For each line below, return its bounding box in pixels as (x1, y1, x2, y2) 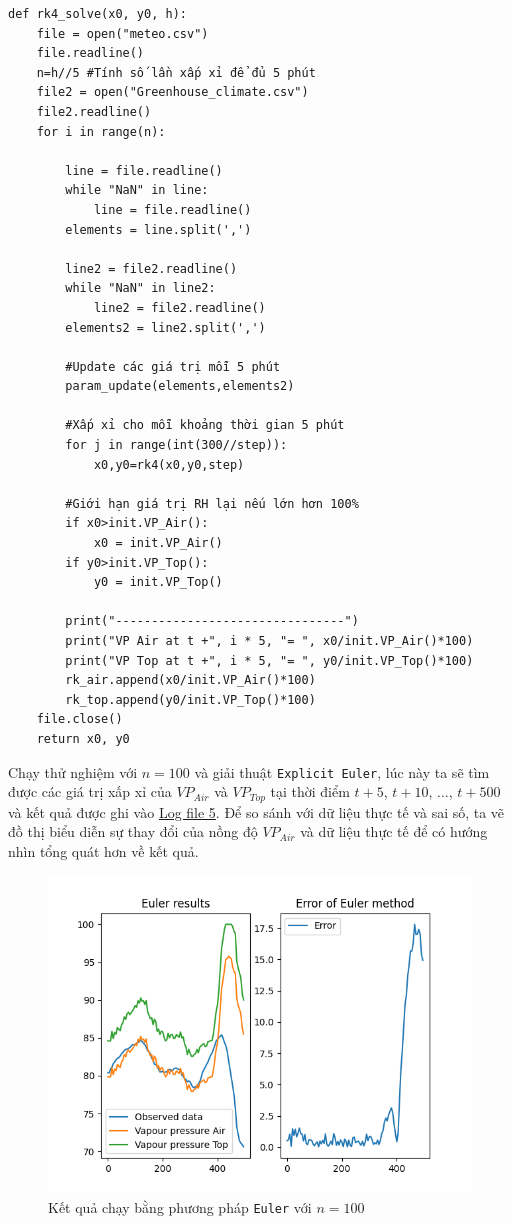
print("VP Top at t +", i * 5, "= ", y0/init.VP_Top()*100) (65, 653, 474, 668)
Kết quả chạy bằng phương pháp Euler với (48, 1197, 312, 1218)
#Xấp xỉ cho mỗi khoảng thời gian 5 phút (65, 418, 345, 433)
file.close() (36, 712, 123, 727)
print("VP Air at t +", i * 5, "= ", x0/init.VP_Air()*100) (65, 634, 474, 648)
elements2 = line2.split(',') (65, 320, 266, 335)
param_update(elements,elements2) (65, 379, 295, 394)
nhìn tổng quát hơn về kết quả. (8, 840, 199, 861)
